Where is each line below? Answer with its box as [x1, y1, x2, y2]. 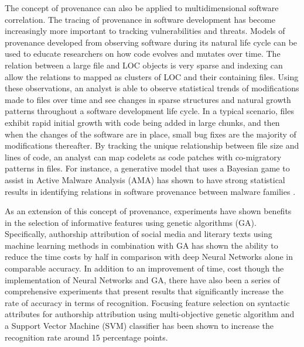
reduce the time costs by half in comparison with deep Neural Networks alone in [5, 250, 293, 263]
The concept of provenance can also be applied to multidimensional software [5, 2, 279, 13]
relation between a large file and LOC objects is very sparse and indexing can [5, 59, 283, 71]
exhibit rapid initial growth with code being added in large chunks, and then [5, 116, 280, 128]
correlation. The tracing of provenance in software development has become [5, 13, 275, 25]
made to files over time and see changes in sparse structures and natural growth [5, 93, 291, 105]
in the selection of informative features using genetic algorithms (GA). [5, 216, 257, 228]
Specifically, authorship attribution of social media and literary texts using [5, 228, 272, 240]
